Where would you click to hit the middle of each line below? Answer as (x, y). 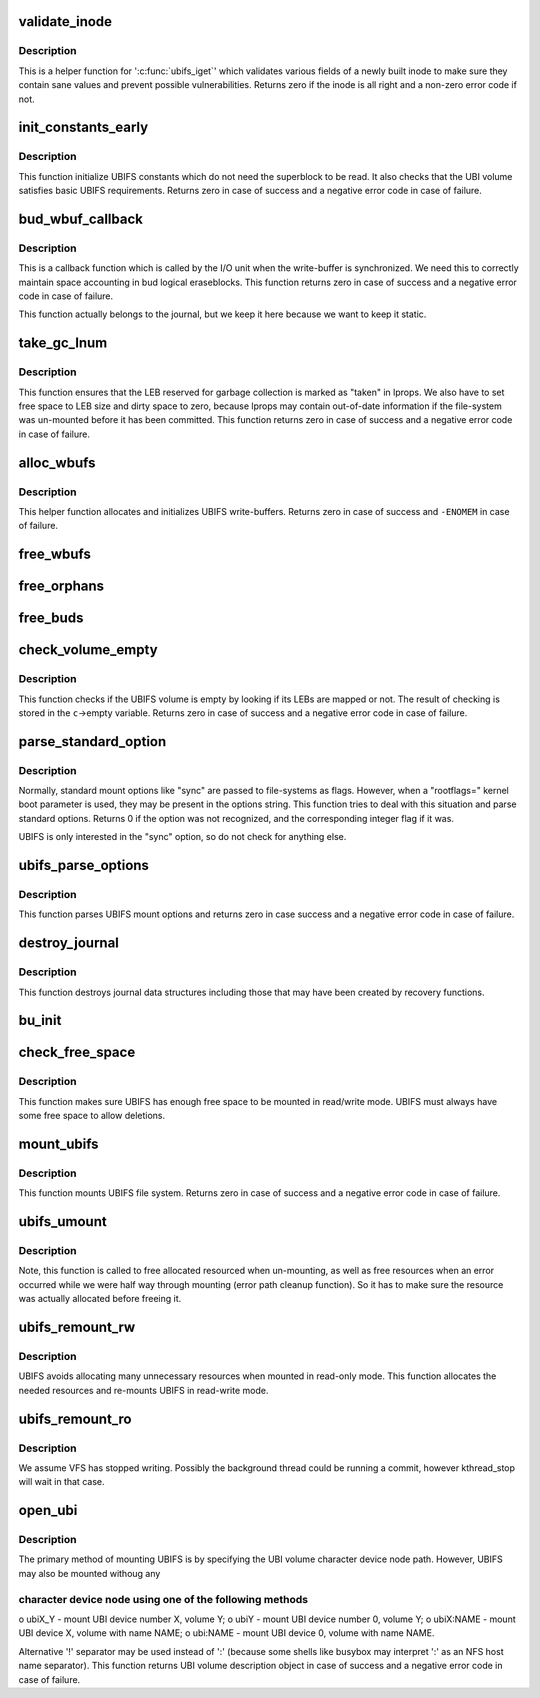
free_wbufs (55, 554)
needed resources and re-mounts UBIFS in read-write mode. (143, 1390)
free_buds (51, 618)
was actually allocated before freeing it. (100, 1299)
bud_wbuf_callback (81, 218)
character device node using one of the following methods (163, 1599)
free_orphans (61, 586)
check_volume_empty (88, 650)
